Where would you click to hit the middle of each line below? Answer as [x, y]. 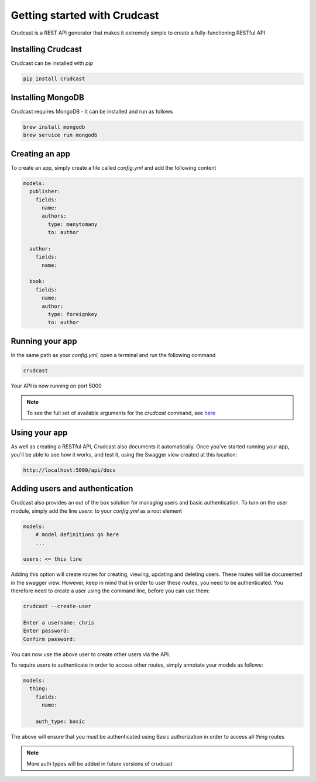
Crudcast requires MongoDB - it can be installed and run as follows [92, 111]
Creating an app [41, 154]
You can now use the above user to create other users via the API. [91, 654]
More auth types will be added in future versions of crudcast [99, 763]
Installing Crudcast [46, 49]
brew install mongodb [54, 127]
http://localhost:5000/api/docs [70, 470]
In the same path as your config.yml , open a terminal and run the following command [113, 355]
